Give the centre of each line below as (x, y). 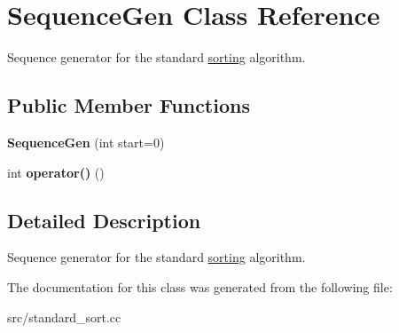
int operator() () (56, 172)
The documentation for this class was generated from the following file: (200, 286)
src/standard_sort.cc (64, 317)
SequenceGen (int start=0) (86, 142)
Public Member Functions (129, 105)
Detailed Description (104, 220)
